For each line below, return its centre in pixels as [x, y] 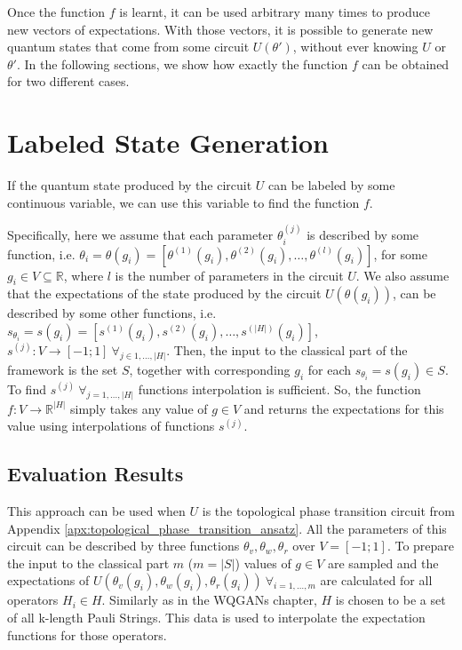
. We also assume [402, 275]
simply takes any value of [139, 408]
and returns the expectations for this [344, 408]
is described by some [363, 235]
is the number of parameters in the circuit [229, 275]
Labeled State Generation [168, 143]
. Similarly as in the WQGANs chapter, [209, 600]
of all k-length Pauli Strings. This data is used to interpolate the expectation [216, 617]
